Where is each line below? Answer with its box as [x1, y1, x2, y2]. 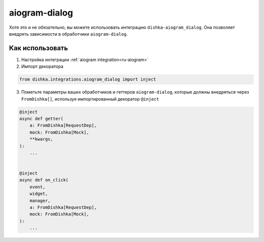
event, [29, 184, 45, 190]
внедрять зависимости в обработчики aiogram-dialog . [9, 31, 128, 37]
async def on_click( [19, 177, 68, 183]
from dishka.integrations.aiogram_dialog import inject [19, 77, 156, 82]
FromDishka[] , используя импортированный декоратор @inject [21, 96, 159, 102]
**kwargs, [29, 137, 53, 142]
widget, [29, 191, 48, 197]
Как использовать [9, 44, 68, 52]
